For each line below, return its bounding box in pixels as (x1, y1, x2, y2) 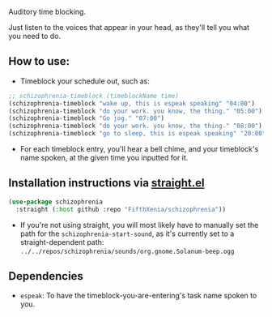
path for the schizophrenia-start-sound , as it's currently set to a (19, 229, 235, 238)
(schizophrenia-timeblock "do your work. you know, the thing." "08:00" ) (8, 122, 263, 131)
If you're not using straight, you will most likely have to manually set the (19, 220, 259, 229)
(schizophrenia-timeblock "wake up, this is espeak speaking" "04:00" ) (8, 99, 255, 108)
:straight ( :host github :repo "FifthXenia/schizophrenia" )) (15, 205, 227, 213)
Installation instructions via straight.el (8, 176, 205, 190)
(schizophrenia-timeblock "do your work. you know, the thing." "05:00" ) (8, 107, 263, 115)
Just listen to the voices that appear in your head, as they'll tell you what (8, 23, 249, 32)
